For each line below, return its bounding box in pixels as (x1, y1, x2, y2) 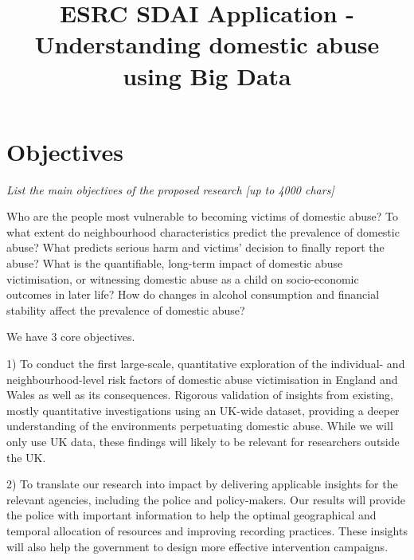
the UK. (6, 448, 46, 465)
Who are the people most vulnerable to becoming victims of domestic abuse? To (6, 208, 398, 225)
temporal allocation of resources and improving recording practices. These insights (6, 522, 408, 538)
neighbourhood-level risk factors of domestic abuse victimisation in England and (6, 370, 398, 387)
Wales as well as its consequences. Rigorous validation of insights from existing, (6, 386, 393, 403)
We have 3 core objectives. (6, 328, 135, 345)
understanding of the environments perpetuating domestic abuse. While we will (6, 417, 393, 434)
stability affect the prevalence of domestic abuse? (6, 301, 245, 318)
